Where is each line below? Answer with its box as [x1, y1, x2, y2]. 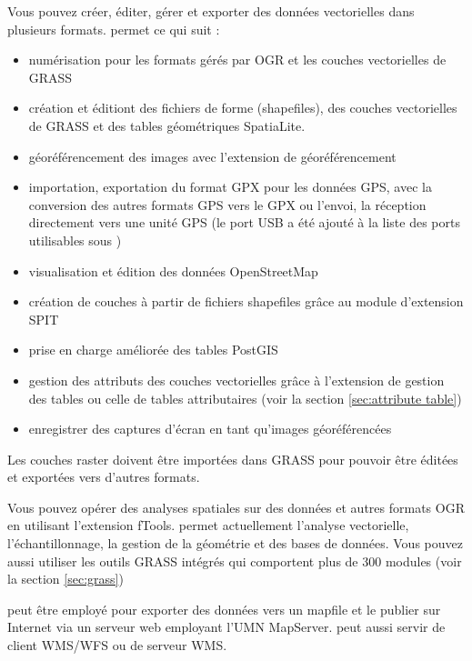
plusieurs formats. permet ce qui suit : [7, 19, 220, 38]
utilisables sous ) [28, 230, 122, 249]
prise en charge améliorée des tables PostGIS [28, 340, 278, 359]
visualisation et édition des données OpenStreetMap [28, 261, 318, 280]
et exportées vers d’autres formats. [7, 467, 200, 486]
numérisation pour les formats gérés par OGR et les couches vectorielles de [28, 50, 447, 69]
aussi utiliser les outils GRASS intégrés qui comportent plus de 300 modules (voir [7, 551, 462, 570]
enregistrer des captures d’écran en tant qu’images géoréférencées [28, 419, 392, 438]
